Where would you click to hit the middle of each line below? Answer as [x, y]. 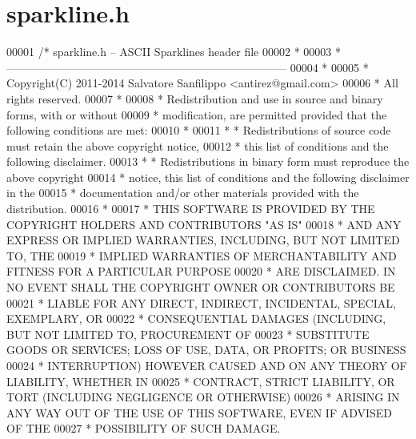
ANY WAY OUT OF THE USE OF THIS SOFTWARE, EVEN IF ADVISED [200, 412]
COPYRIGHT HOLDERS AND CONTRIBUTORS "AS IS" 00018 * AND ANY [204, 224]
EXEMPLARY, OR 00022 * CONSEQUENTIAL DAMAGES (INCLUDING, [196, 318]
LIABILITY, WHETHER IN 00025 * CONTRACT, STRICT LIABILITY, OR [201, 381]
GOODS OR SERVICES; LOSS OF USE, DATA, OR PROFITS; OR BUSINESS [206, 350]
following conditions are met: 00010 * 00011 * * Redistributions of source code [199, 130]
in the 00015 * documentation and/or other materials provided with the [183, 193]
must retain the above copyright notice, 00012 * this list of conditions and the [198, 145]
